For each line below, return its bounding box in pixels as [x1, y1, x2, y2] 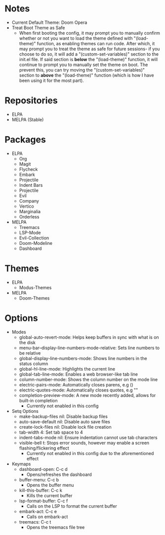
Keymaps [11, 460, 31, 467]
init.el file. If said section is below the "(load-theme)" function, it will [19, 56, 158, 62]
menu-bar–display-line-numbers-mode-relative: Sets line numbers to [19, 345, 160, 351]
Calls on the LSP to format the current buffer [26, 503, 117, 509]
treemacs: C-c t [19, 519, 51, 525]
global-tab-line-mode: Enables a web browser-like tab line [19, 371, 138, 377]
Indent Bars [19, 182, 43, 188]
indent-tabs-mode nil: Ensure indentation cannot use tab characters [19, 434, 158, 440]
